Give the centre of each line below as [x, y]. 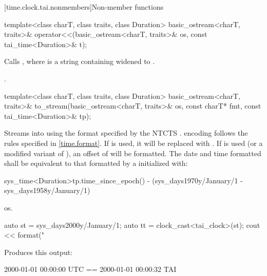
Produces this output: [39, 252]
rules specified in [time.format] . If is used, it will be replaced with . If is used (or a [133, 143]
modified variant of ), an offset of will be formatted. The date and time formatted [133, 153]
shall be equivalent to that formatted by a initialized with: [96, 163]
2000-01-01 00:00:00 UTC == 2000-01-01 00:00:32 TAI [90, 269]
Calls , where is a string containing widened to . [80, 61]
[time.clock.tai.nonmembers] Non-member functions [84, 7]
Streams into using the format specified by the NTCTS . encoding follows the [126, 133]
